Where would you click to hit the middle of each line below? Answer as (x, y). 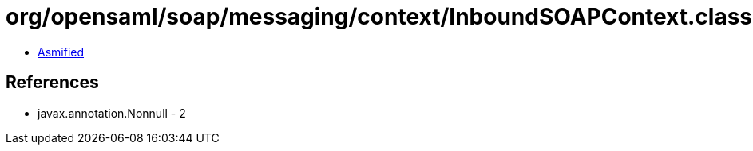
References (52, 83)
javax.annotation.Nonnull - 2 (112, 113)
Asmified (61, 52)
